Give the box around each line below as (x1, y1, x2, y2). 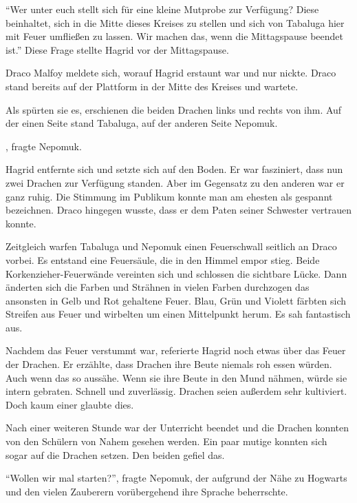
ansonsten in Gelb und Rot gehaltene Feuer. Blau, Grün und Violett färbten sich (6, 293, 347, 307)
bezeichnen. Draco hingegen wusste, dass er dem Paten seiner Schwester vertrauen (6, 203, 352, 217)
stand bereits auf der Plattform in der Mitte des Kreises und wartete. (6, 79, 299, 93)
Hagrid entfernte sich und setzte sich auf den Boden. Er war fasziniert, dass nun (6, 162, 343, 176)
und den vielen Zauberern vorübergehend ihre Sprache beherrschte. (6, 484, 288, 498)
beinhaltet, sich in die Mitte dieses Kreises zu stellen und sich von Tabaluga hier (6, 15, 345, 30)
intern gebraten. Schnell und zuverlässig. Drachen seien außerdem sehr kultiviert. (6, 384, 347, 398)
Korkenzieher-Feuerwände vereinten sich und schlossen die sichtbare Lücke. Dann (6, 266, 347, 280)
